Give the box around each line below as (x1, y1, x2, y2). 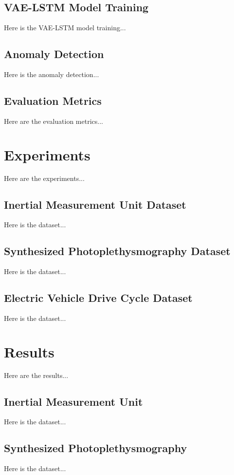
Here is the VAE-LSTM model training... (4, 22, 126, 33)
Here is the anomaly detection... (4, 69, 99, 79)
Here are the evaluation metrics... (4, 116, 103, 126)
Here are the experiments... (4, 173, 85, 183)
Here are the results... (4, 370, 69, 380)
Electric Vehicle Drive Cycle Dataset (4, 290, 193, 305)
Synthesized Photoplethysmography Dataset (4, 243, 231, 258)
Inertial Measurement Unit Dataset (4, 197, 186, 212)
